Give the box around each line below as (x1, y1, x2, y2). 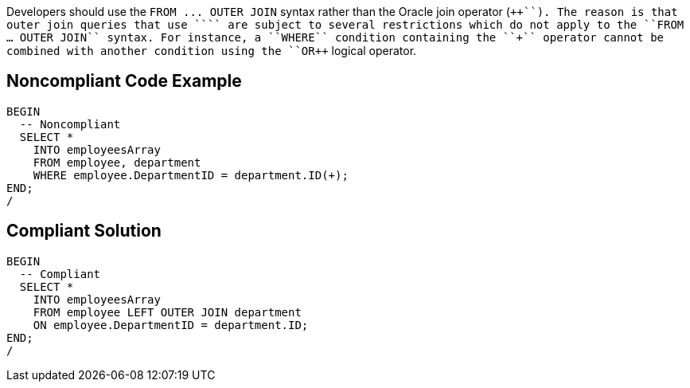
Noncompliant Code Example (6, 71, 242, 92)
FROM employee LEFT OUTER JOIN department (33, 305, 302, 319)
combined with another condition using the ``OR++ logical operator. (6, 44, 417, 57)
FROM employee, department (33, 155, 201, 169)
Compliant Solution (6, 221, 162, 241)
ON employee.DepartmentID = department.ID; (33, 318, 309, 331)
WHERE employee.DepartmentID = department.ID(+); (33, 168, 349, 182)
